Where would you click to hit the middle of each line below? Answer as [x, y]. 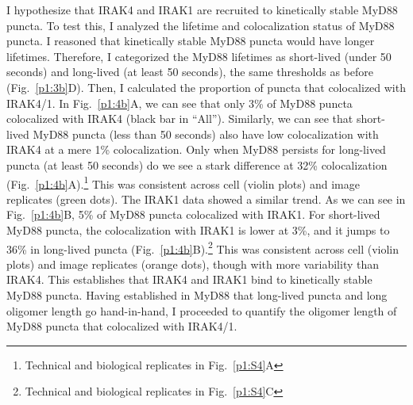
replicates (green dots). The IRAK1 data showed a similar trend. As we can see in [206, 199]
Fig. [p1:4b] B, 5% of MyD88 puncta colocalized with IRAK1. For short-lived [193, 214]
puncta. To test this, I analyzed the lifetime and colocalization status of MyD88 [201, 25]
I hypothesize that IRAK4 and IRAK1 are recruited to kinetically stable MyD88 [202, 10]
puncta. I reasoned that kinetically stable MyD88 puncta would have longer [191, 41]
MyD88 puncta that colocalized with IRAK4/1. [122, 326]
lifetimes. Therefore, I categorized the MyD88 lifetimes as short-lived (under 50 [199, 56]
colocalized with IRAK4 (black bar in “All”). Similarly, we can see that [180, 118]
